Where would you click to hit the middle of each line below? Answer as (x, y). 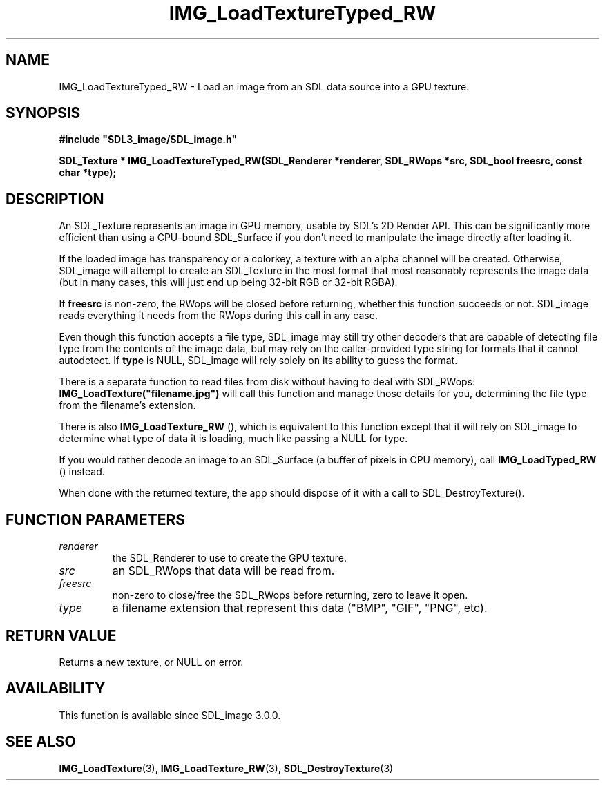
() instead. (82, 472)
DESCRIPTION (55, 199)
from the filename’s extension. (127, 405)
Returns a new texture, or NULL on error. (151, 662)
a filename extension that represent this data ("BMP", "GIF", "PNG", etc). (300, 608)
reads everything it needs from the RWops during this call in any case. (218, 316)
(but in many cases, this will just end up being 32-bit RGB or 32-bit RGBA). (228, 282)
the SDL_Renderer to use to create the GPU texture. (230, 558)
